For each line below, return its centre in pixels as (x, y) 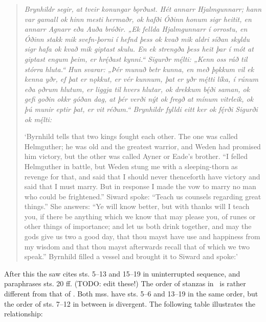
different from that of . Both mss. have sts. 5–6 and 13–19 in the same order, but (131, 294)
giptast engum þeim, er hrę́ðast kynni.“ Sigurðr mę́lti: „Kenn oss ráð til (136, 59)
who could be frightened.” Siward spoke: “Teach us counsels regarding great (143, 196)
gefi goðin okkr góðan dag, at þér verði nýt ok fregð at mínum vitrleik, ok (139, 99)
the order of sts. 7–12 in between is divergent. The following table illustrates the (130, 303)
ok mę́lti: (38, 119)
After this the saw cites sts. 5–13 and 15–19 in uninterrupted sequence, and (122, 273)
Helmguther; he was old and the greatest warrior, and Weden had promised (142, 146)
